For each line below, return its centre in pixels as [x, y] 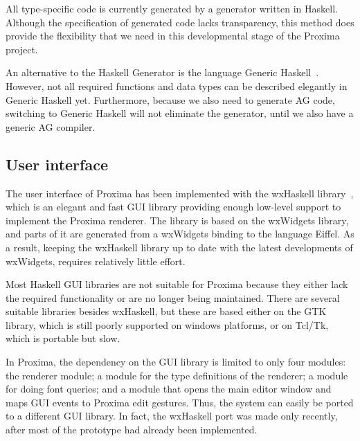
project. [22, 49]
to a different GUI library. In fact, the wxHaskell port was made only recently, [172, 416]
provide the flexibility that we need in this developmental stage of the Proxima [173, 36]
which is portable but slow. [63, 338]
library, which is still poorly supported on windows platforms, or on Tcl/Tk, [167, 324]
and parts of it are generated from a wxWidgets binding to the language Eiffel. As [180, 234]
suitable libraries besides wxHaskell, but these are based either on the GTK [166, 311]
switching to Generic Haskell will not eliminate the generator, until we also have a [180, 113]
